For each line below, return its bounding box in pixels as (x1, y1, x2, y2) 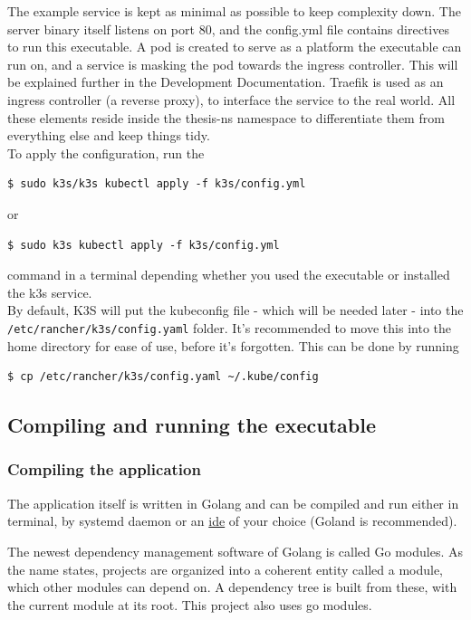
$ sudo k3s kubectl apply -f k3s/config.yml (7, 238, 280, 252)
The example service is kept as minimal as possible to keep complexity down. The (7, 2, 461, 20)
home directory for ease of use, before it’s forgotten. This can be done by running (7, 336, 459, 355)
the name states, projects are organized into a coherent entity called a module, (7, 559, 444, 578)
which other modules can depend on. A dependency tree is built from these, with (7, 577, 457, 596)
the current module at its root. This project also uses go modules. (7, 595, 372, 614)
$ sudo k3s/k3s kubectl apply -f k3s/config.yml (7, 177, 306, 191)
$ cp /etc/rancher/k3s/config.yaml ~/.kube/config (7, 370, 319, 384)
